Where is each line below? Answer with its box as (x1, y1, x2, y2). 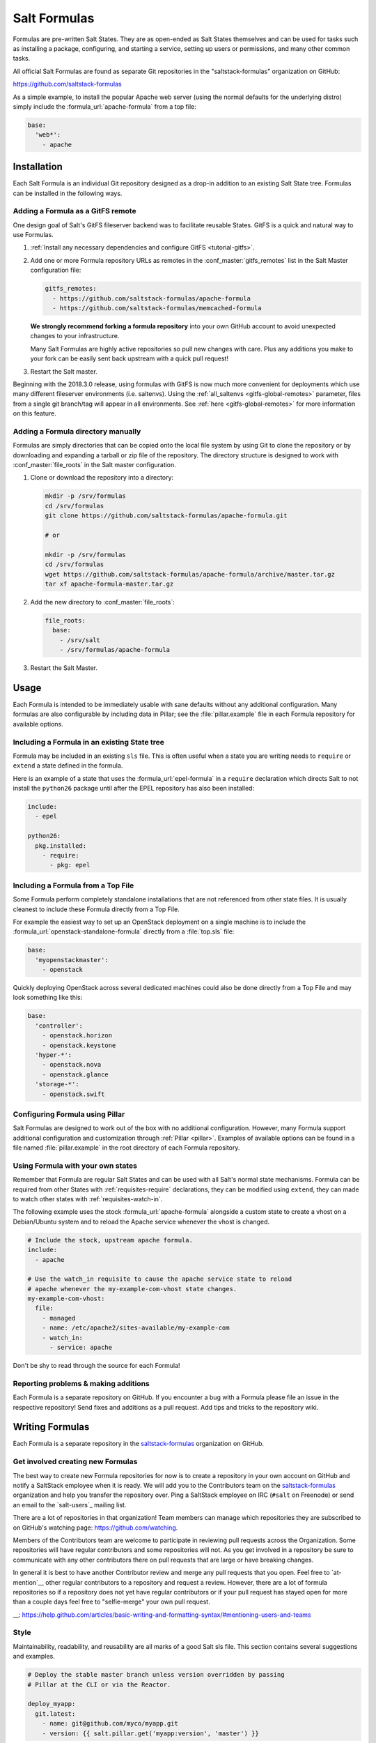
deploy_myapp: (27, 1700, 76, 1708)
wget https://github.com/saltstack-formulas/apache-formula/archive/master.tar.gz (45, 570, 336, 578)
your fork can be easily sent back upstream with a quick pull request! (30, 354, 229, 363)
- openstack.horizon (42, 1032, 113, 1040)
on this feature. (13, 409, 57, 418)
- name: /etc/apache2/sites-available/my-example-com (42, 1324, 230, 1332)
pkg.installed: (35, 842, 87, 850)
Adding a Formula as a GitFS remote (13, 206, 136, 216)
